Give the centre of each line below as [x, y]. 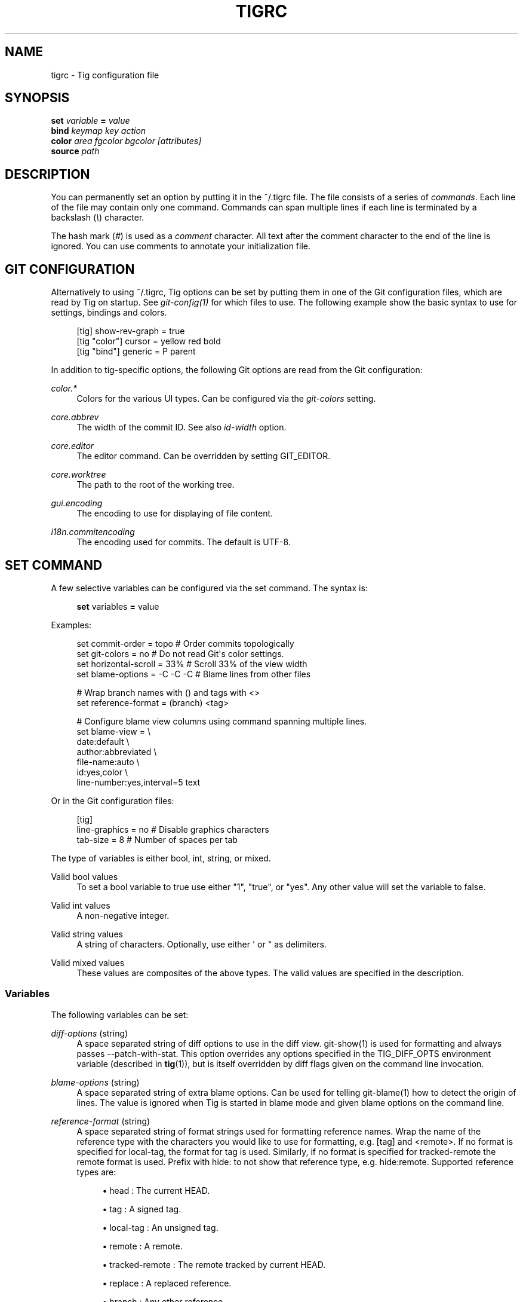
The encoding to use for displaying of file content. [175, 514]
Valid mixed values [88, 962]
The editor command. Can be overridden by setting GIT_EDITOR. [204, 456]
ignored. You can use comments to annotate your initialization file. [181, 246]
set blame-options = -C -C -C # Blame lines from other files [194, 674]
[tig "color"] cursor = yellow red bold [149, 341]
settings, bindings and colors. [109, 313]
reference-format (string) [101, 1121]
